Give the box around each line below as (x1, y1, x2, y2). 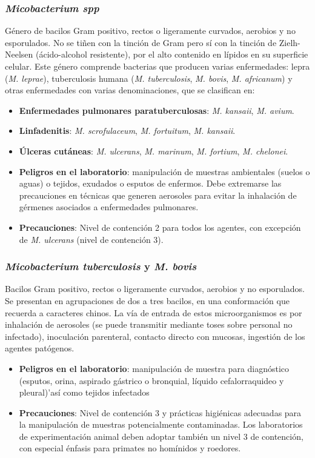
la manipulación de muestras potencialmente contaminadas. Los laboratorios (19, 418, 303, 431)
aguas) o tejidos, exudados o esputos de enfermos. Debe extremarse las (19, 177, 282, 190)
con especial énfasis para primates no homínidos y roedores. (19, 442, 241, 454)
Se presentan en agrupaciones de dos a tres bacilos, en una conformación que (5, 294, 290, 307)
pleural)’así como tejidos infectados (19, 386, 150, 399)
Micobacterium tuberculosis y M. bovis (5, 259, 197, 274)
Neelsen (5, 48, 33, 61)
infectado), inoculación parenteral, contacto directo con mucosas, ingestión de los (5, 330, 305, 342)
